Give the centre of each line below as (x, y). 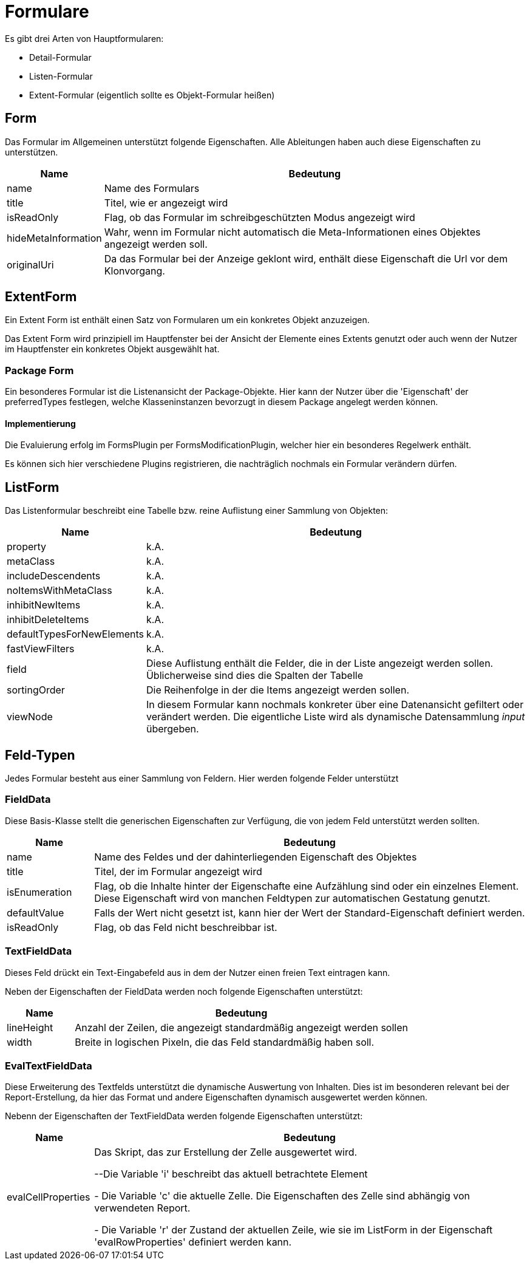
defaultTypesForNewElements (75, 634)
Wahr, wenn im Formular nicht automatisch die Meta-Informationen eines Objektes (292, 232)
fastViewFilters (41, 649)
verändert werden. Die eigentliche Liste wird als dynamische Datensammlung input (335, 717)
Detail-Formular (60, 57)
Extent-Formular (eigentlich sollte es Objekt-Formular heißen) (152, 95)
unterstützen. (32, 152)
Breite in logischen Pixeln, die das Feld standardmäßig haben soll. (225, 1042)
